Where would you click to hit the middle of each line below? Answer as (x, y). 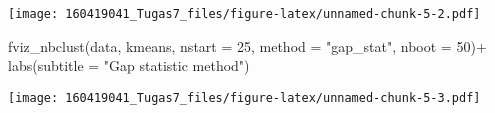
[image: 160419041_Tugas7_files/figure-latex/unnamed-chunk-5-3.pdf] (244, 97)
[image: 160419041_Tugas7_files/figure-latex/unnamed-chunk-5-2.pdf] (244, 14)
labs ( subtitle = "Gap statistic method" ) (129, 65)
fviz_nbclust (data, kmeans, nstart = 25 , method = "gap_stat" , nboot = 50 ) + (247, 45)
